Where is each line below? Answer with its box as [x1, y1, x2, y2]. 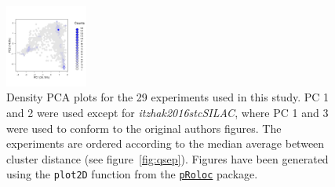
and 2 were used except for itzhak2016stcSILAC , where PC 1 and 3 [6, 104, 329, 120]
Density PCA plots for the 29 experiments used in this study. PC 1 [6, 89, 330, 105]
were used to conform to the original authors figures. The [6, 119, 282, 136]
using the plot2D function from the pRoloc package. [6, 166, 258, 182]
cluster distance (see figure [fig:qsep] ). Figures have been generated [6, 150, 329, 167]
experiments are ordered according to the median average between [6, 135, 325, 152]
